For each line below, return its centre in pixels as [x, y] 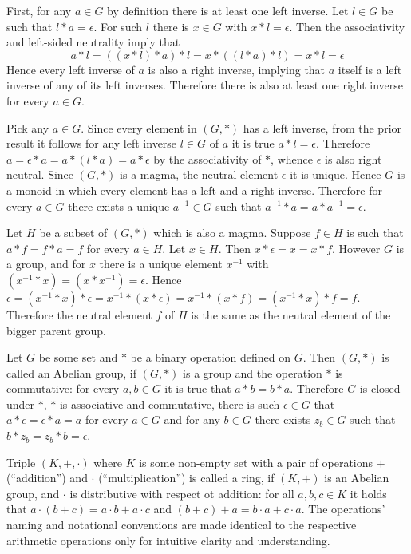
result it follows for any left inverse [92, 143]
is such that [375, 233]
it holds [368, 493]
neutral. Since [40, 174]
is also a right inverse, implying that [237, 69]
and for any [192, 419]
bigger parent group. [56, 330]
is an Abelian [357, 478]
